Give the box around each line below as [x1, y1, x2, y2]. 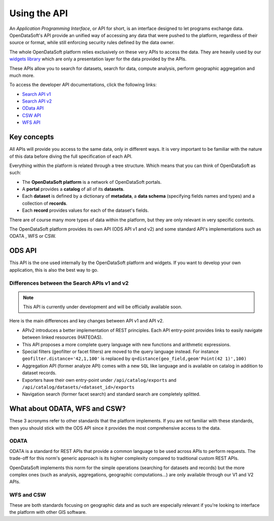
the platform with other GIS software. [9, 509, 87, 515]
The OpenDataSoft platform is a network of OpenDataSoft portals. [22, 179, 162, 185]
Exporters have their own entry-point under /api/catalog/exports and [22, 377, 177, 383]
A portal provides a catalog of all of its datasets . [22, 186, 125, 192]
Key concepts [9, 133, 54, 142]
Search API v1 [22, 91, 51, 97]
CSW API [22, 112, 42, 118]
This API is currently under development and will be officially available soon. [23, 304, 183, 310]
